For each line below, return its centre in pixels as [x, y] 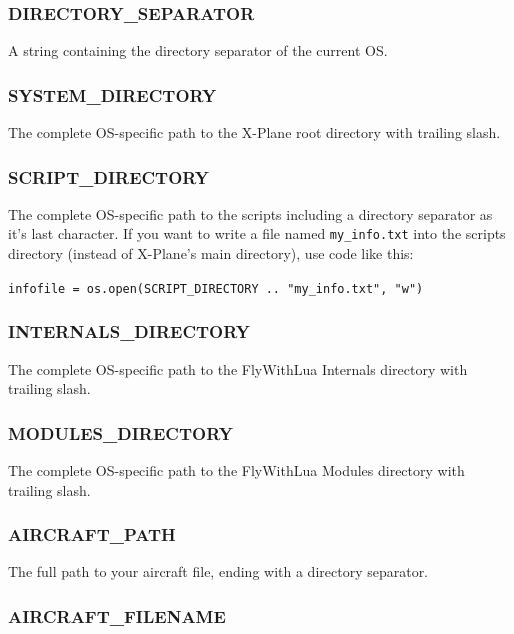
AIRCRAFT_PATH [92, 534]
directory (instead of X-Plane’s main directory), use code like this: [211, 253]
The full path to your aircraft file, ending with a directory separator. [218, 571]
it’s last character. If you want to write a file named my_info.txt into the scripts [257, 233]
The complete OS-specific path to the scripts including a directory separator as [250, 213]
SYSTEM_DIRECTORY [112, 94]
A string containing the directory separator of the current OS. [198, 50]
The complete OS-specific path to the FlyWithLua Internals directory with [238, 368]
